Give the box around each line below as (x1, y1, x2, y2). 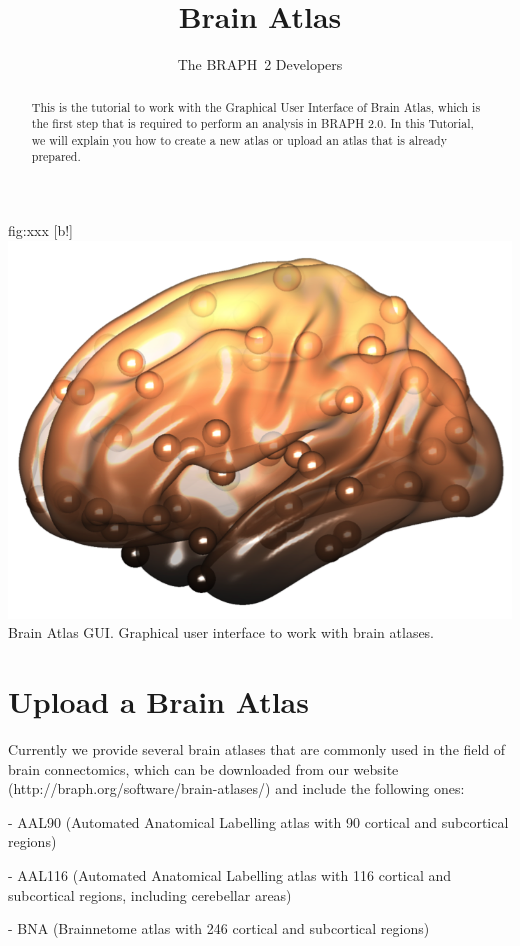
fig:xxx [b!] (8, 220, 73, 241)
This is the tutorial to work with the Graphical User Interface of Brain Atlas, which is (31, 98, 481, 115)
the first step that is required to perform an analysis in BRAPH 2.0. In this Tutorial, (31, 115, 474, 132)
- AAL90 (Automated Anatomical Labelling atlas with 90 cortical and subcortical (8, 811, 509, 832)
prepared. (31, 148, 81, 165)
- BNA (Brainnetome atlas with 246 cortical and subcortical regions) (8, 918, 430, 939)
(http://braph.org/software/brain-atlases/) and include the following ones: (8, 778, 465, 799)
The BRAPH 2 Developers (177, 54, 343, 75)
